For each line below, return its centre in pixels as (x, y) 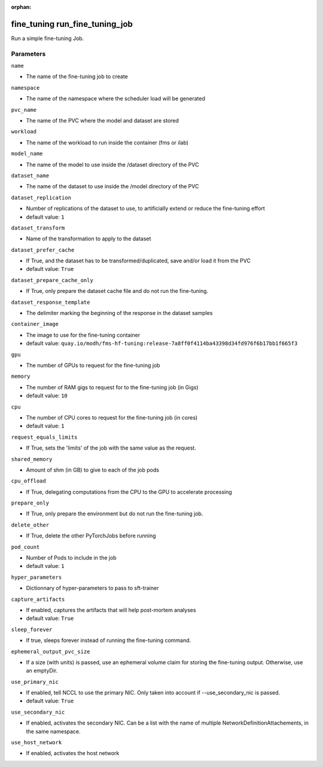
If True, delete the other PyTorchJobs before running (91, 536)
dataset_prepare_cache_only (52, 280)
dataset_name (30, 175)
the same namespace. (53, 731)
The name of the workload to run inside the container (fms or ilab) (107, 142)
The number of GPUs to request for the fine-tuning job (93, 365)
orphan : (21, 7)
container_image (35, 324)
